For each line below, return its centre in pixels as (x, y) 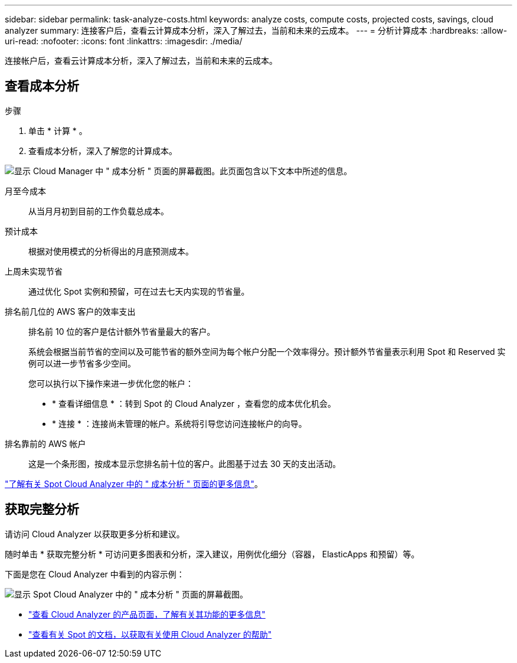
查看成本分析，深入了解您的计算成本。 (103, 151)
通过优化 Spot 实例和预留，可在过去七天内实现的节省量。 (139, 291)
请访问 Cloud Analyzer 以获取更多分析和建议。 (95, 534)
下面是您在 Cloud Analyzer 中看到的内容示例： (95, 574)
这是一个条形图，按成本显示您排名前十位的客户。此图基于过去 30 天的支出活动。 (185, 463)
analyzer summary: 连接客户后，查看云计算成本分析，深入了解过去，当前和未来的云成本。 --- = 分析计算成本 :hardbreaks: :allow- (256, 30)
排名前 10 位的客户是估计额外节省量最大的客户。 (122, 331)
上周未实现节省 (34, 271)
